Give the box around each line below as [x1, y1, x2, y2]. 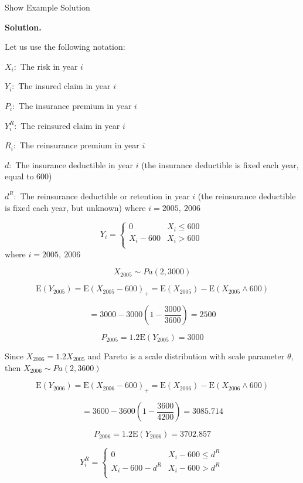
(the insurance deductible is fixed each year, [141, 158, 299, 171]
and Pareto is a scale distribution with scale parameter [87, 350, 285, 362]
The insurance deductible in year [15, 158, 134, 171]
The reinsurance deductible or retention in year [20, 189, 190, 202]
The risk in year [20, 60, 78, 72]
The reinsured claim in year [21, 119, 120, 131]
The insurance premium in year [19, 99, 132, 111]
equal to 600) [5, 170, 52, 182]
